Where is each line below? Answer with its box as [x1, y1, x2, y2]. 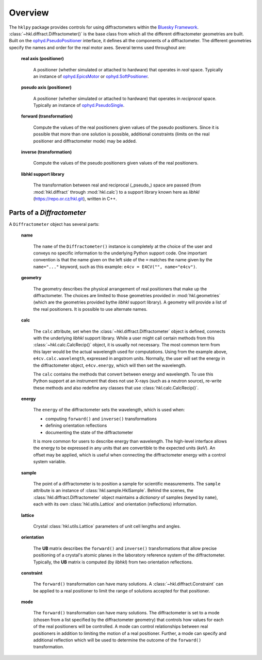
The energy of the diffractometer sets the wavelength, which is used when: [33, 407, 185, 413]
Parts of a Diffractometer [9, 208, 86, 217]
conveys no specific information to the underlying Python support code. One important [33, 250, 207, 256]
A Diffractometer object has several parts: [9, 221, 99, 227]
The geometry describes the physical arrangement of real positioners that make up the [33, 286, 207, 291]
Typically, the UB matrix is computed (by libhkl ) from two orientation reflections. [33, 559, 193, 565]
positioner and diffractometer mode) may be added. [33, 138, 137, 144]
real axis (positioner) [21, 56, 64, 62]
